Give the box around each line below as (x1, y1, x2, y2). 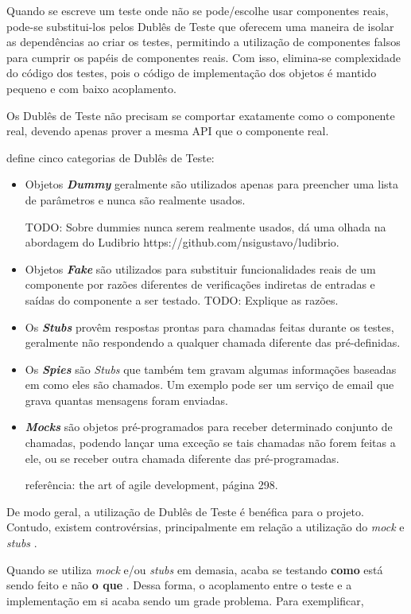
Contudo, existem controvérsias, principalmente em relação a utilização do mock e (6, 519, 405, 535)
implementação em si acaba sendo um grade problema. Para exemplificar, (6, 592, 364, 608)
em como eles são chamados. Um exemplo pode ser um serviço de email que (25, 376, 394, 393)
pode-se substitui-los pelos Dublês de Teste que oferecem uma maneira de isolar (6, 17, 394, 34)
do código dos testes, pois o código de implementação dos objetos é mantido (6, 64, 377, 81)
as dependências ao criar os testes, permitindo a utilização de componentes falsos (6, 33, 401, 50)
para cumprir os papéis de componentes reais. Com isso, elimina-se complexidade (6, 49, 401, 65)
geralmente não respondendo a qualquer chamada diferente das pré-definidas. (25, 334, 401, 351)
